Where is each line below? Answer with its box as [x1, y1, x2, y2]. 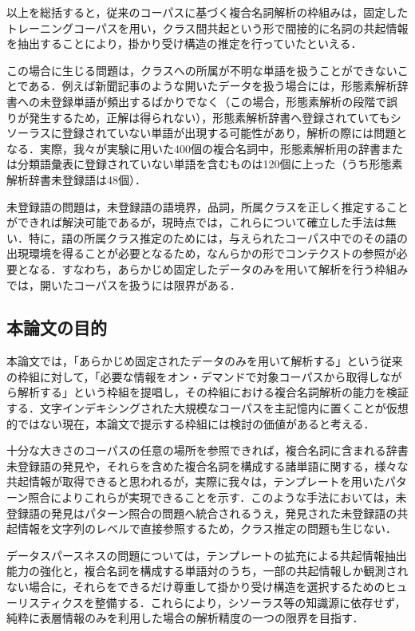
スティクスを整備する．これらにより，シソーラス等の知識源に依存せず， [28, 594, 406, 610]
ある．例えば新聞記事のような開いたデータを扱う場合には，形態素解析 [28, 77, 397, 94]
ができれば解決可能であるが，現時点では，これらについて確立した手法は [6, 214, 385, 231]
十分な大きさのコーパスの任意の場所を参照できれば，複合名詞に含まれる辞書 [6, 442, 409, 459]
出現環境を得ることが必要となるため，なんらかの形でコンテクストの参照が [6, 245, 397, 262]
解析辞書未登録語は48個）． [6, 171, 146, 187]
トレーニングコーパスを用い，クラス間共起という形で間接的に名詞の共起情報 [6, 19, 409, 36]
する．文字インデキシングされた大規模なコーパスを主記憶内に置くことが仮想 [6, 400, 409, 416]
